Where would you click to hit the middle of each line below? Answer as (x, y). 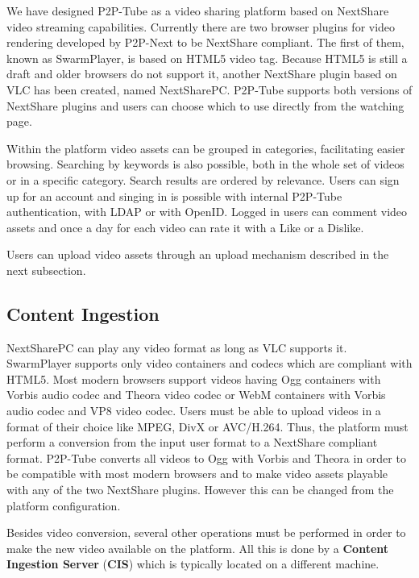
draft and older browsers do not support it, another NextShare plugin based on (202, 74)
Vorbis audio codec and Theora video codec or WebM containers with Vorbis (196, 395)
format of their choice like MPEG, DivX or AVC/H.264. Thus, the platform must (207, 426)
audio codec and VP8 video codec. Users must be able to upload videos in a (194, 411)
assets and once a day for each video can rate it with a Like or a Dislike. (185, 227)
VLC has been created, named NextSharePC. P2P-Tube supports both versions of (209, 89)
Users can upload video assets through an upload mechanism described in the (198, 254)
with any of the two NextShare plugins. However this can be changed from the (200, 490)
